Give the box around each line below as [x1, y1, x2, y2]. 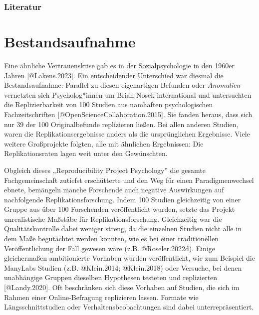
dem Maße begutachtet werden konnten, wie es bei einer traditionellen [4, 233, 219, 244]
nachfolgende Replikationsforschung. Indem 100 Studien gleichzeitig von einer [4, 194, 241, 204]
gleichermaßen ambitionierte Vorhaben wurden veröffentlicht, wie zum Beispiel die [4, 253, 255, 263]
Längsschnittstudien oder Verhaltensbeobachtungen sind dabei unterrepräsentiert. [4, 302, 254, 312]
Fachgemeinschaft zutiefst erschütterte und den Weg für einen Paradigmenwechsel [4, 174, 254, 185]
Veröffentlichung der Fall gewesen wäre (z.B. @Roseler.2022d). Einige [4, 243, 216, 253]
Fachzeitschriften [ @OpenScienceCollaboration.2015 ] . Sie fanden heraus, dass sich [4, 109, 253, 119]
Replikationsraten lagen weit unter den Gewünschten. [4, 148, 168, 158]
